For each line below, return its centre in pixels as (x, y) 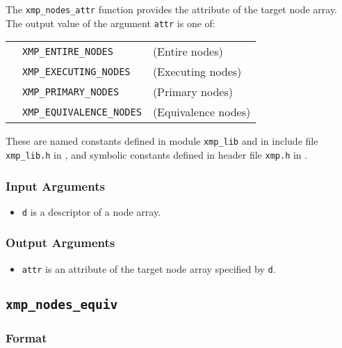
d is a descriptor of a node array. (91, 211)
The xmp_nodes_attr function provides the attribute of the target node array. (171, 9)
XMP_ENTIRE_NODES (68, 51)
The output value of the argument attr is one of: (111, 23)
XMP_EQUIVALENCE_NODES (82, 112)
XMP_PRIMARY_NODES (71, 92)
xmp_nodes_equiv (62, 304)
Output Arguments (60, 243)
